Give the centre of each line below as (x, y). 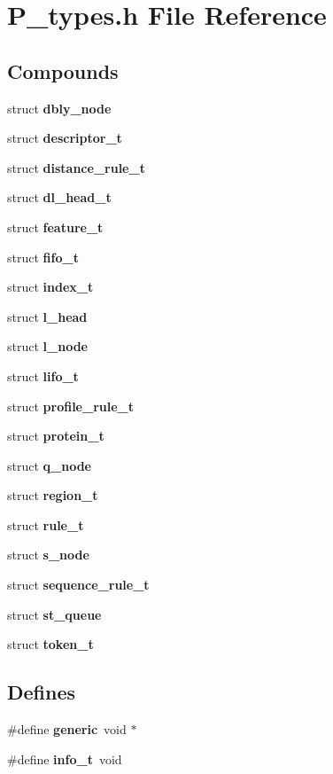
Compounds (63, 70)
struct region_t (53, 495)
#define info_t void (65, 758)
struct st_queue (54, 614)
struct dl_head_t (59, 197)
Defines (42, 692)
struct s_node (48, 555)
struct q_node (49, 465)
